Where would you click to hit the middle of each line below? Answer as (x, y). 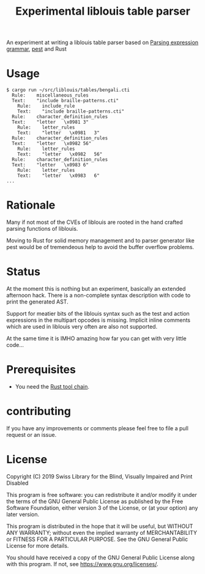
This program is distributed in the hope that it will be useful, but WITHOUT (100, 526)
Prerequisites (41, 370)
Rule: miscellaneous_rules (50, 95)
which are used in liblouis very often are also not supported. (82, 326)
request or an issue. (32, 434)
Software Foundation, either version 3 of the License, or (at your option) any (102, 508)
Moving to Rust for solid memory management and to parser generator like (100, 240)
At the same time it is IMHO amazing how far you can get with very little (96, 338)
